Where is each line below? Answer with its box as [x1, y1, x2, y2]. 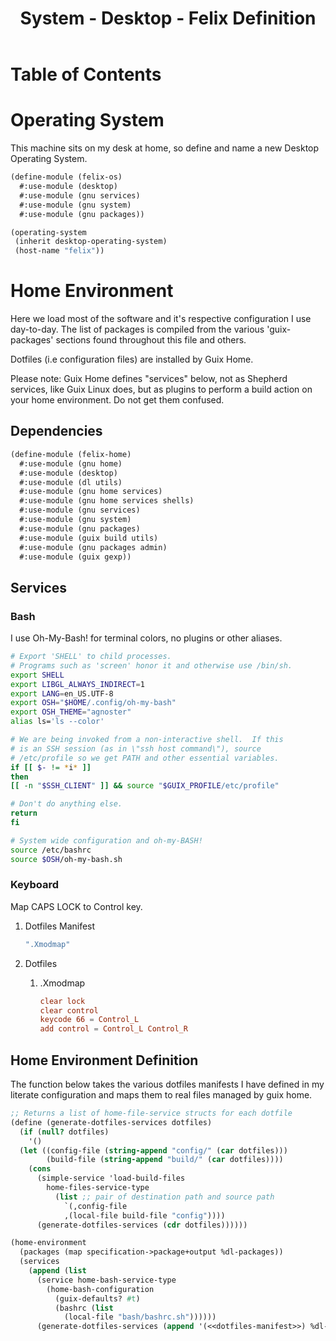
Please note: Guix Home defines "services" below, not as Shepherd [10, 373, 288, 385]
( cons [28, 1164, 52, 1174]
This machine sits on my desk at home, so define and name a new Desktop [10, 142, 320, 154]
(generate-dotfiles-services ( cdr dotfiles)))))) [36, 1220, 248, 1230]
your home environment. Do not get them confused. [10, 394, 225, 406]
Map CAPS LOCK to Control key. [10, 900, 143, 912]
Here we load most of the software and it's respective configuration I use [10, 313, 312, 325]
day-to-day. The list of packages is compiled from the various [10, 323, 265, 336]
